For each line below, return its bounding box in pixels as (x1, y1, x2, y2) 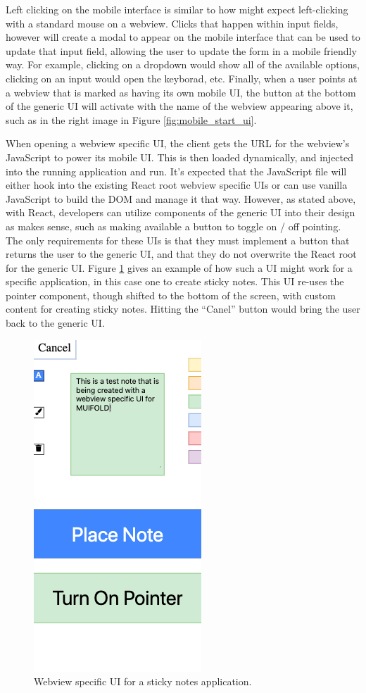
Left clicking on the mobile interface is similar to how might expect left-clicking (6, 2, 348, 16)
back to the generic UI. (6, 316, 105, 330)
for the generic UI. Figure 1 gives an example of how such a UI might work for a (6, 260, 353, 275)
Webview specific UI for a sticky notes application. (34, 674, 252, 689)
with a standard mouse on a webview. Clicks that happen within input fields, (6, 15, 339, 30)
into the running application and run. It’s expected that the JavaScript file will (6, 163, 347, 178)
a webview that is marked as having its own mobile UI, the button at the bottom (6, 85, 356, 99)
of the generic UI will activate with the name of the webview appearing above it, (6, 99, 353, 113)
